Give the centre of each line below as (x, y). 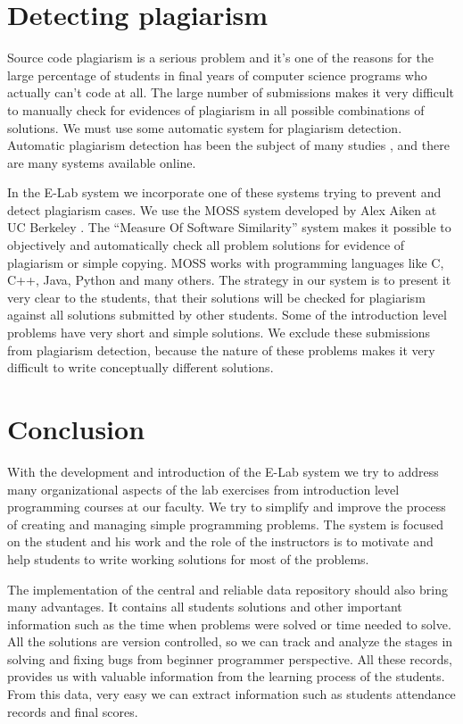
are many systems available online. (102, 162)
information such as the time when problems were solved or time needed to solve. (229, 624)
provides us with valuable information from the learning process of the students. (226, 676)
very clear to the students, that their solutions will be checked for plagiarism (216, 297)
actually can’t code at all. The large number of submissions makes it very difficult (231, 92)
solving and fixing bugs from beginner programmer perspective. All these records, (230, 658)
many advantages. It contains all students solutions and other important (205, 607)
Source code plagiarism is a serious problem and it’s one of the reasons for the (220, 58)
